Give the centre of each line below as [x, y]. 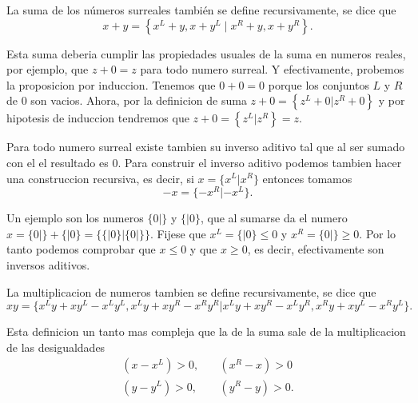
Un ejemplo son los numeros [75, 218]
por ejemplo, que [48, 69]
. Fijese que [178, 233]
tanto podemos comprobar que [81, 249]
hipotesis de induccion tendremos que [98, 118]
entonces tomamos [307, 178]
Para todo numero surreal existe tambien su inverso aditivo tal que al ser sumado [206, 147]
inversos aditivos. [48, 265]
